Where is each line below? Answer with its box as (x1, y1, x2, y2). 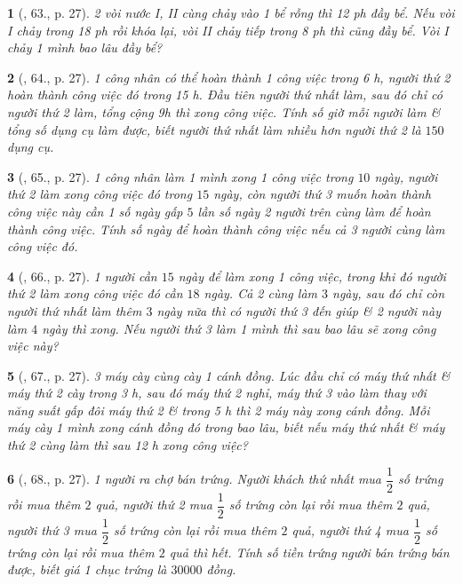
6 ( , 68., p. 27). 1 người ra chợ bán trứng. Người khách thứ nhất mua (7, 470, 382, 488)
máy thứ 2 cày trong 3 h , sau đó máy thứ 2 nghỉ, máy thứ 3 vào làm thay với (7, 383, 427, 402)
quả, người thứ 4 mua (291, 521, 409, 540)
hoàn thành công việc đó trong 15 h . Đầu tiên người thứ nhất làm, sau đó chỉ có (7, 85, 443, 104)
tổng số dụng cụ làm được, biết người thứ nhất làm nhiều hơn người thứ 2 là (7, 120, 421, 138)
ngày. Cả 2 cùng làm (204, 284, 318, 303)
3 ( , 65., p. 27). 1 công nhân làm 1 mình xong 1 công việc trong (7, 167, 354, 185)
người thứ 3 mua (7, 521, 97, 540)
